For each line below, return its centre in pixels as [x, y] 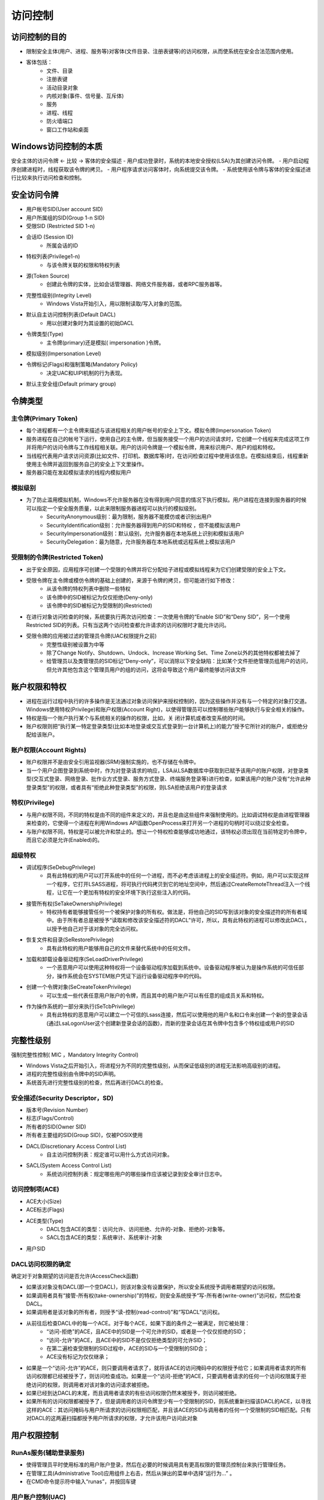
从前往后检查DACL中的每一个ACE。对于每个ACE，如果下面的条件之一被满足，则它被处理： [138, 1323]
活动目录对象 [62, 88]
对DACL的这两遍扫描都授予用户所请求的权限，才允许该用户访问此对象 [112, 1418]
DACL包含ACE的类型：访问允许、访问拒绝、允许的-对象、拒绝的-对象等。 [137, 1229]
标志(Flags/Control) [50, 1118]
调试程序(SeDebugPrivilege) [61, 868]
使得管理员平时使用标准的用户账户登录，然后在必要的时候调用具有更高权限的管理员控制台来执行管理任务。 [157, 1465]
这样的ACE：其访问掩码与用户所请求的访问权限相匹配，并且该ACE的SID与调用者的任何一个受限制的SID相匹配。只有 [169, 1409]
